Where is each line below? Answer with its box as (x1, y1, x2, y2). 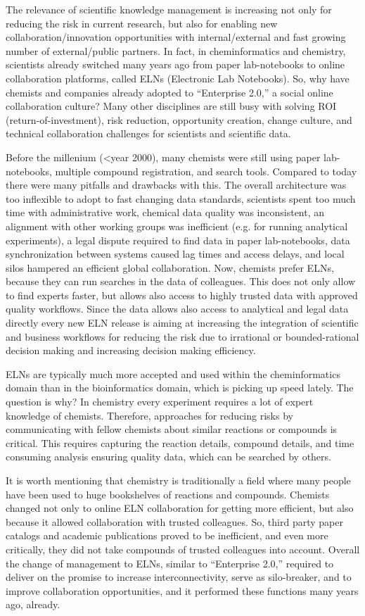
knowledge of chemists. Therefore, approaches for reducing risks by (6, 408, 293, 422)
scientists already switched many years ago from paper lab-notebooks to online (6, 57, 345, 72)
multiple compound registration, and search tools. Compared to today (55, 163, 357, 178)
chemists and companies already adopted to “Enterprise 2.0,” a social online (6, 84, 333, 99)
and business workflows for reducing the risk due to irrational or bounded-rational (6, 329, 359, 344)
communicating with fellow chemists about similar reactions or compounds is (6, 422, 338, 436)
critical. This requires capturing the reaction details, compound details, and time (6, 435, 354, 450)
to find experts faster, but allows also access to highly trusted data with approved (6, 287, 358, 302)
